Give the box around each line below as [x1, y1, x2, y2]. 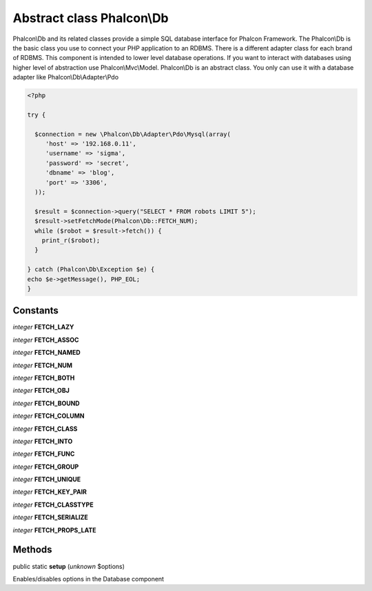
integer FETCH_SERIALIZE [12, 513, 89, 521]
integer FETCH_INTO [12, 437, 73, 445]
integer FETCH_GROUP [12, 463, 79, 471]
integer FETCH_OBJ [12, 387, 70, 395]
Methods [12, 544, 52, 556]
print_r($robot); [41, 236, 101, 244]
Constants [12, 304, 59, 317]
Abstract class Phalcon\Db [12, 10, 169, 26]
